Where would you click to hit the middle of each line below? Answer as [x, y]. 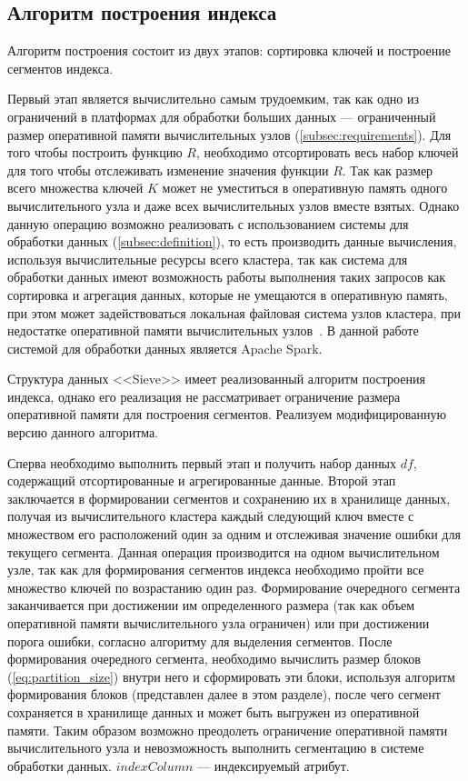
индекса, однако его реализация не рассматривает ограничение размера [204, 396]
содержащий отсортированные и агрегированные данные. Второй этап [202, 481]
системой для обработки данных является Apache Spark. [165, 348]
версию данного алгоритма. [83, 432]
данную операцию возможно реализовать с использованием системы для [208, 223]
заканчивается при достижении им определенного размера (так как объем [211, 605]
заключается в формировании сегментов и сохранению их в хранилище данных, [229, 498]
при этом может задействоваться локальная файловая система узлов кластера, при [234, 312]
